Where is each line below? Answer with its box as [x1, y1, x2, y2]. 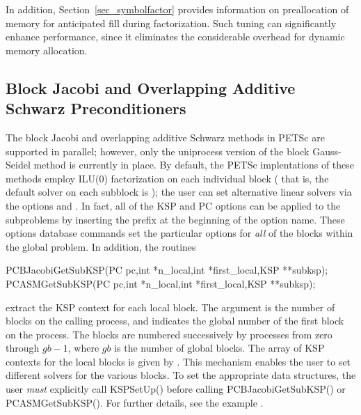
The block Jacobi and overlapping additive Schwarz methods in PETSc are [6, 130, 325, 144]
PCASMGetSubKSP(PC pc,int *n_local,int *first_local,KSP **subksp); [6, 276, 316, 290]
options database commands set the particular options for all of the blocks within [6, 226, 353, 240]
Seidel [6, 157, 31, 172]
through [6, 340, 40, 355]
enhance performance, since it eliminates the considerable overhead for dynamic [6, 29, 345, 44]
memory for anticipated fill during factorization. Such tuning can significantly [6, 15, 337, 30]
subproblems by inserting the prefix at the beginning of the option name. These [6, 212, 345, 226]
